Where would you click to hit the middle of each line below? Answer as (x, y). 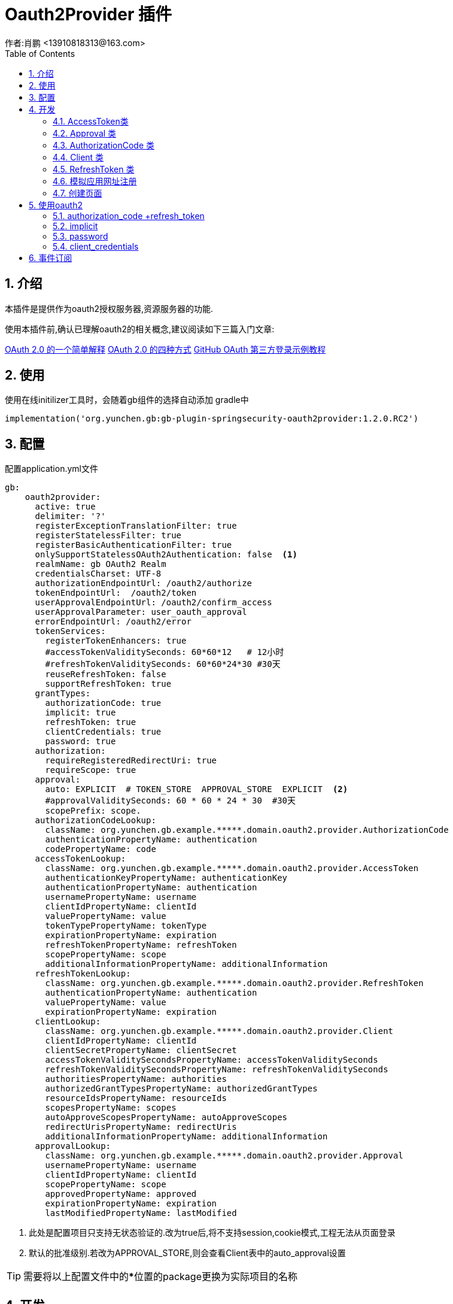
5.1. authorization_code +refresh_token (129, 216)
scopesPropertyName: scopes (111, 1108)
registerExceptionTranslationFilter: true (136, 526)
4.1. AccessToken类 (91, 121)
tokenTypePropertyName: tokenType (126, 926)
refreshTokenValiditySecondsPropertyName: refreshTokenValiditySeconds (217, 1070)
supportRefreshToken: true (108, 684)
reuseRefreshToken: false (106, 674)
